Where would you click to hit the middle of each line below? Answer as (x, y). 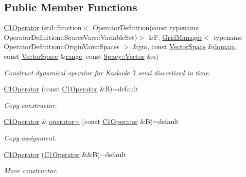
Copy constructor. (31, 105)
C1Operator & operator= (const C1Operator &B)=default (91, 121)
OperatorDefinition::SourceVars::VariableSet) (70, 37)
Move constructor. (31, 170)
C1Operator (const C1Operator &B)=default (71, 89)
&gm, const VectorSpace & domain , (185, 46)
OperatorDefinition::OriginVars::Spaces (62, 46)
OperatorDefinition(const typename (146, 27)
